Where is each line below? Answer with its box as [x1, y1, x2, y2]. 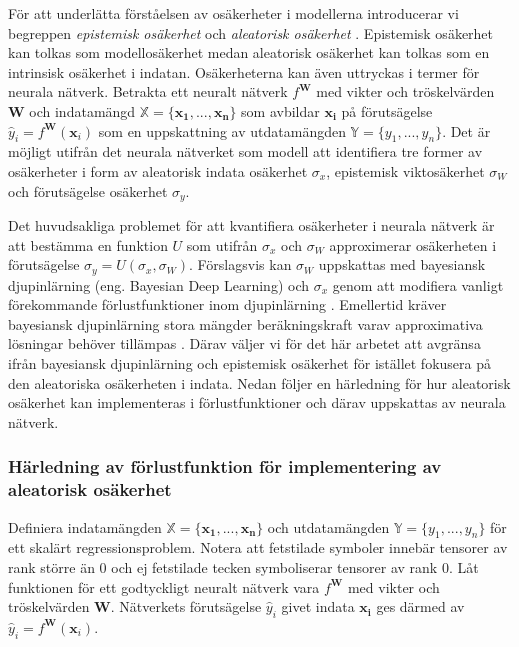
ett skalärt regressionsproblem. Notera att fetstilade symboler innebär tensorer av [8, 537, 508, 558]
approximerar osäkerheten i [329, 234, 497, 255]
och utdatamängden [267, 516, 390, 537]
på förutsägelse [341, 100, 433, 121]
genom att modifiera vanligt [332, 274, 504, 295]
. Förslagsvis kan [188, 254, 292, 275]
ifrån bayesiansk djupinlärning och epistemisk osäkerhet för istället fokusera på [8, 353, 491, 374]
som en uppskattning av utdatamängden [98, 120, 346, 141]
